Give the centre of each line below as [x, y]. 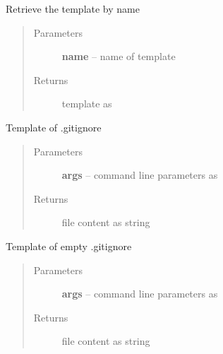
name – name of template [119, 56]
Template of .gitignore [54, 127]
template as [87, 104]
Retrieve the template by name [73, 8]
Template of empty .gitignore [69, 246]
